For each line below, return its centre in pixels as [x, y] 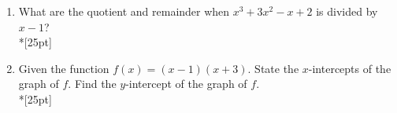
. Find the [92, 84]
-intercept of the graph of [186, 84]
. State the [273, 68]
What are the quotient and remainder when [124, 11]
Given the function [64, 68]
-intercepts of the [350, 68]
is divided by [347, 11]
